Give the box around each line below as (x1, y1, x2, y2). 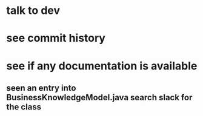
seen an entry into (6, 83, 76, 93)
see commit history (6, 31, 106, 45)
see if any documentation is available (6, 59, 198, 72)
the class (6, 101, 42, 112)
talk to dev (6, 4, 61, 18)
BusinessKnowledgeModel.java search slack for (6, 92, 193, 103)
